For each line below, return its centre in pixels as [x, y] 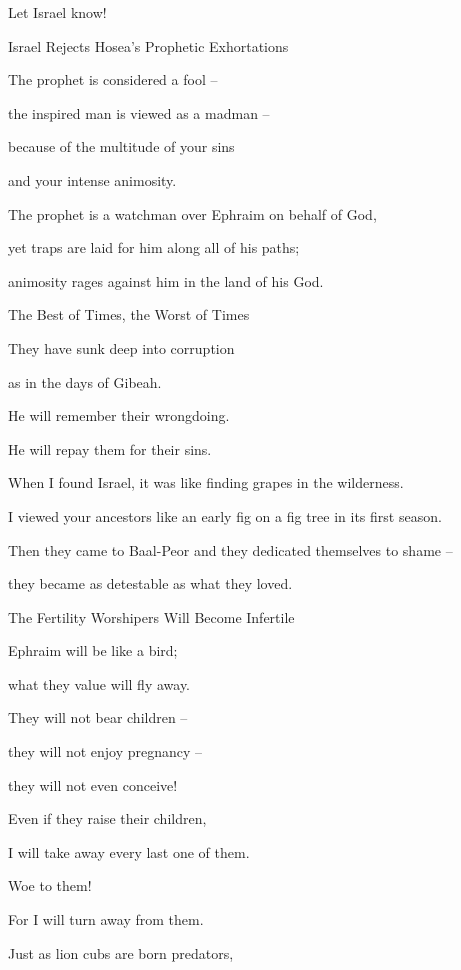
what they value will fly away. [99, 683]
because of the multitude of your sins [121, 146]
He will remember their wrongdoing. [119, 415]
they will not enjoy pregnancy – [105, 751]
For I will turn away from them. [106, 919]
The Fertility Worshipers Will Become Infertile [151, 616]
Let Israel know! [57, 12]
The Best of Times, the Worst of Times [129, 314]
